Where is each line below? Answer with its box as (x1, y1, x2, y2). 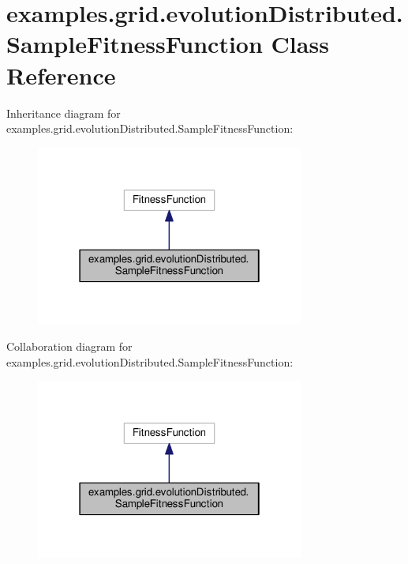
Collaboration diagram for (6, 338, 133, 355)
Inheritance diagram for (6, 104, 121, 121)
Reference (6, 58, 116, 91)
